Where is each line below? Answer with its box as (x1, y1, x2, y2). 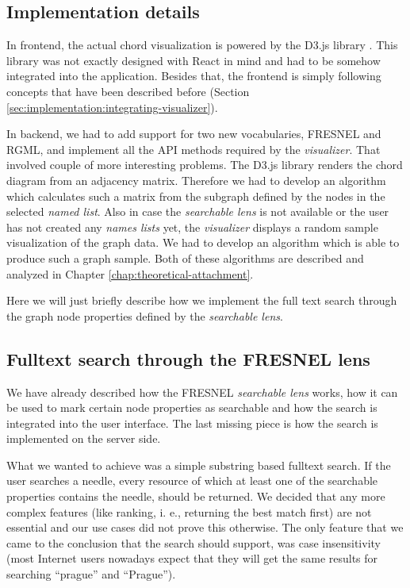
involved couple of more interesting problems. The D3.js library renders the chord (6, 156, 403, 173)
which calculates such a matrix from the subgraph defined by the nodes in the (6, 187, 385, 204)
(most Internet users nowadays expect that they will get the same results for (6, 550, 378, 567)
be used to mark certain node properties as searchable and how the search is (6, 399, 377, 416)
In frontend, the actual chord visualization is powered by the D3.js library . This (6, 37, 398, 53)
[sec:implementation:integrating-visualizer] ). (6, 98, 218, 115)
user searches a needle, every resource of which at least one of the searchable (6, 472, 378, 489)
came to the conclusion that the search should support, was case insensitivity (6, 534, 381, 551)
